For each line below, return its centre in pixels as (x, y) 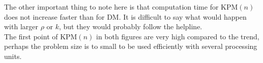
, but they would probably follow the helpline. (131, 26)
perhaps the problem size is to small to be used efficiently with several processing (131, 46)
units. (13, 56)
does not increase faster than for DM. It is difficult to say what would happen (125, 16)
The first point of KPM (41, 36)
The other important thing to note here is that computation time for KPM (121, 7)
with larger (21, 26)
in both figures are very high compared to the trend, (178, 36)
